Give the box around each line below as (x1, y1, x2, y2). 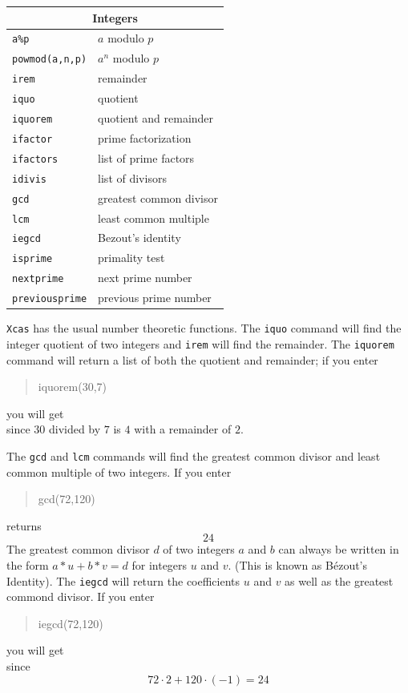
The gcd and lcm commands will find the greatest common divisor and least (6, 447, 381, 464)
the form (6, 557, 49, 573)
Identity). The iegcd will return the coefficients (6, 572, 240, 589)
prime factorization (98, 129, 192, 146)
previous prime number (98, 289, 212, 306)
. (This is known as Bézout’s (228, 557, 368, 573)
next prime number (98, 269, 192, 286)
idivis (12, 173, 46, 185)
